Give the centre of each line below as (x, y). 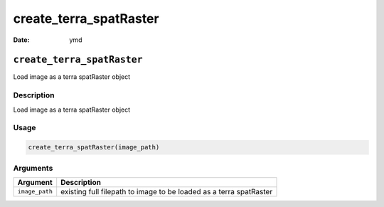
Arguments (33, 168)
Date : (21, 40)
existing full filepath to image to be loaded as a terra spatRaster (167, 191)
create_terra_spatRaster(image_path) (94, 147)
